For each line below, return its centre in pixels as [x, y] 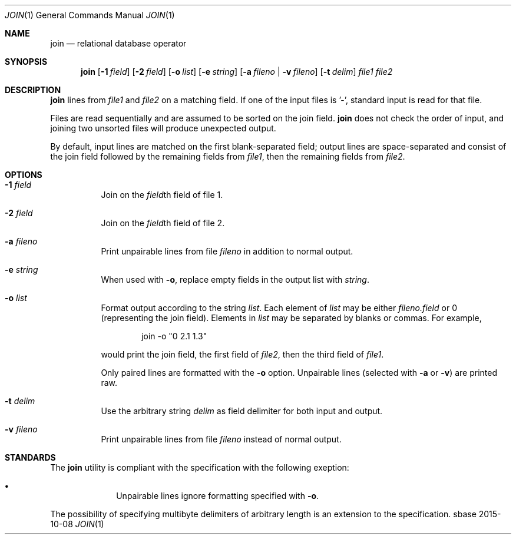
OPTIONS [24, 175]
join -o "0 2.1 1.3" [174, 336]
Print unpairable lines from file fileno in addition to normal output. [227, 251]
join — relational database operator [118, 43]
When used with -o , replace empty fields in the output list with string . [235, 280]
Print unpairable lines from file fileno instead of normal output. [221, 439]
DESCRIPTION [33, 90]
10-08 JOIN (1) [77, 524]
